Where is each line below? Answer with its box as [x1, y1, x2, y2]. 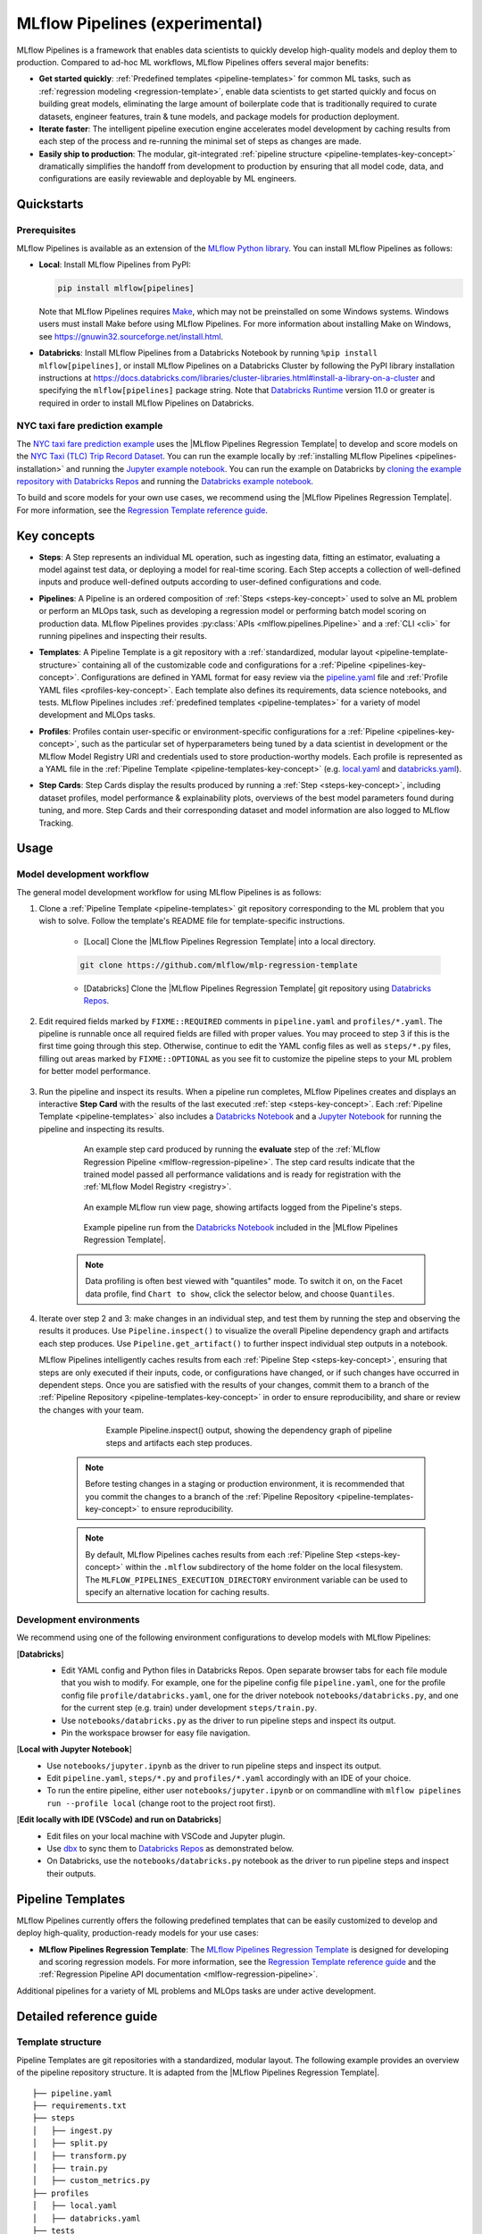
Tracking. [38, 818, 74, 828]
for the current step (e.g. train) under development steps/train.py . [61, 1702, 318, 1713]
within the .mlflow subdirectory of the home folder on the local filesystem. [125, 1562, 403, 1573]
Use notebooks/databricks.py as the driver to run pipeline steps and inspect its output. [61, 1715, 396, 1726]
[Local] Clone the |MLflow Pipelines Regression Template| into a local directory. [83, 936, 377, 946]
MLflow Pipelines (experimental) [16, 13, 263, 33]
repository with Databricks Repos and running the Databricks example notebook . [16, 476, 314, 487]
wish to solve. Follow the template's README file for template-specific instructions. [38, 916, 345, 927]
